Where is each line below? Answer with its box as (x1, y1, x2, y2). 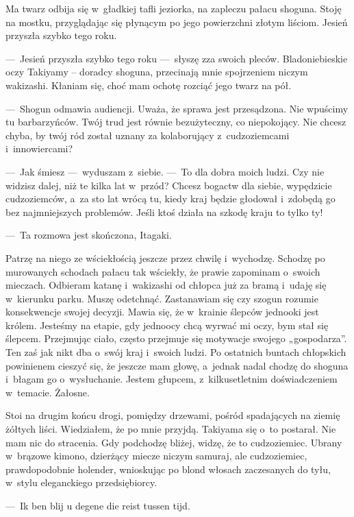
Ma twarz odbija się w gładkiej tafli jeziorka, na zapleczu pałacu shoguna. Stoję (5, 1, 342, 15)
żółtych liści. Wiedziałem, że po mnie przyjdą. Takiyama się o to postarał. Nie (5, 422, 336, 436)
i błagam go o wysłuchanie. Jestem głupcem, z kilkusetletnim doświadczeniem (5, 372, 338, 386)
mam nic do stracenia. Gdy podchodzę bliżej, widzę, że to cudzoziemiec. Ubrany (5, 435, 342, 449)
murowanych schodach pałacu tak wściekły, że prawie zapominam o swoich (5, 264, 320, 278)
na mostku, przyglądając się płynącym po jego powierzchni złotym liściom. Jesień (5, 14, 348, 29)
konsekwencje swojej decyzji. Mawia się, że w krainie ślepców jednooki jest (5, 304, 319, 319)
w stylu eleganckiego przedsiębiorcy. (5, 475, 157, 490)
